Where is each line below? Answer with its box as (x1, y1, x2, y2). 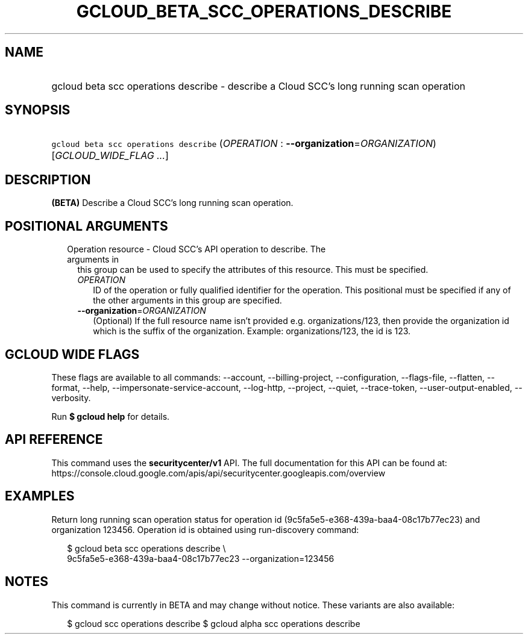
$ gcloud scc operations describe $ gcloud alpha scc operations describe (67, 618, 360, 629)
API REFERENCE (5, 432, 103, 447)
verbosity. (51, 392, 91, 403)
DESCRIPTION (5, 172, 91, 187)
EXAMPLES (5, 488, 75, 504)
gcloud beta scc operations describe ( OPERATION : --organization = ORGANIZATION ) (51, 137, 436, 150)
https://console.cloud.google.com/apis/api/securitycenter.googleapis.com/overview (51, 467, 386, 478)
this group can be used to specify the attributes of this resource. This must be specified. (77, 264, 429, 275)
